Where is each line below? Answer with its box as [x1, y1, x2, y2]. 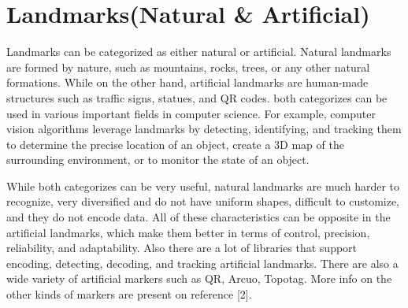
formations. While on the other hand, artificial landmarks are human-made [6, 74, 369, 91]
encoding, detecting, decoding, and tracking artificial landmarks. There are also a [6, 254, 399, 271]
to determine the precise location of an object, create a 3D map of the [6, 135, 344, 152]
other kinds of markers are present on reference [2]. [6, 286, 252, 302]
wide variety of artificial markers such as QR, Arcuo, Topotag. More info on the [6, 270, 392, 287]
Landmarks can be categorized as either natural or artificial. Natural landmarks [6, 43, 391, 60]
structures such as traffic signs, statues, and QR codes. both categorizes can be [6, 89, 388, 106]
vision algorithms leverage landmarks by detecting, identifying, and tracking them [6, 121, 402, 137]
